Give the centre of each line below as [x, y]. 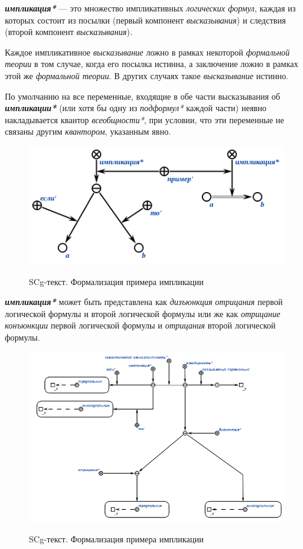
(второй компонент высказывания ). [69, 32]
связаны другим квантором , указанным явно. [88, 131]
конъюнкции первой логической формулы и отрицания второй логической [140, 325]
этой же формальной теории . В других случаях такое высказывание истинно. [147, 75]
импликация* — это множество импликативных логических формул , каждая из [150, 8]
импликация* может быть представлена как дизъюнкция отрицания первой [144, 302]
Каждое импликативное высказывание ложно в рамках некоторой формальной [147, 52]
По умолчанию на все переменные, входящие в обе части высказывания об [142, 96]
